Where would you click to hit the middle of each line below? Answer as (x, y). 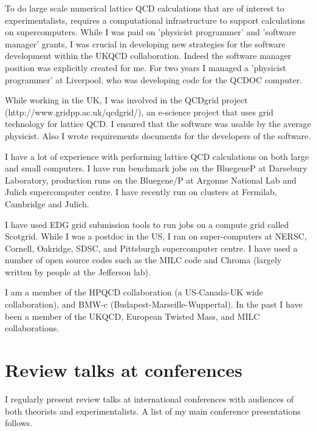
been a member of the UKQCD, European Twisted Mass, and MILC (132, 316)
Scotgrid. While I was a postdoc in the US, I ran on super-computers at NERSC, (156, 236)
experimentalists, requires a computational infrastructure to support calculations (155, 20)
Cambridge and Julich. (47, 203)
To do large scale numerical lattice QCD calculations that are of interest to (145, 8)
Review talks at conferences (124, 370)
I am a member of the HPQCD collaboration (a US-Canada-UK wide (134, 292)
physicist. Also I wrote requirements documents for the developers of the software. (158, 135)
